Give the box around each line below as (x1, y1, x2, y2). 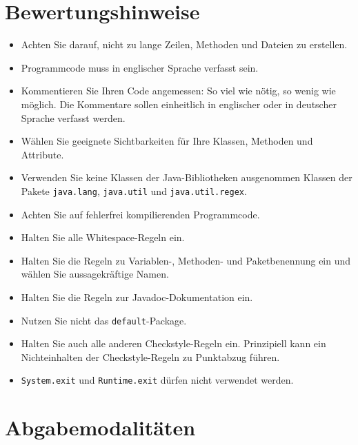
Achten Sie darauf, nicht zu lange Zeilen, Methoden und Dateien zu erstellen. (21, 37, 348, 52)
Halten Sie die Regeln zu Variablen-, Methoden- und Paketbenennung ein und (21, 253, 351, 267)
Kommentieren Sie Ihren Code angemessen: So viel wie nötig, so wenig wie (21, 83, 336, 98)
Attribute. (21, 147, 64, 161)
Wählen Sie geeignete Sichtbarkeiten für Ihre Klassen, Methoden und (21, 134, 313, 148)
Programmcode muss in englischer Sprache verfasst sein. (21, 60, 259, 74)
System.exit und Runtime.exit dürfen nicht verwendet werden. (21, 373, 294, 387)
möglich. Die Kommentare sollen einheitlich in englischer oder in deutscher (21, 96, 337, 111)
